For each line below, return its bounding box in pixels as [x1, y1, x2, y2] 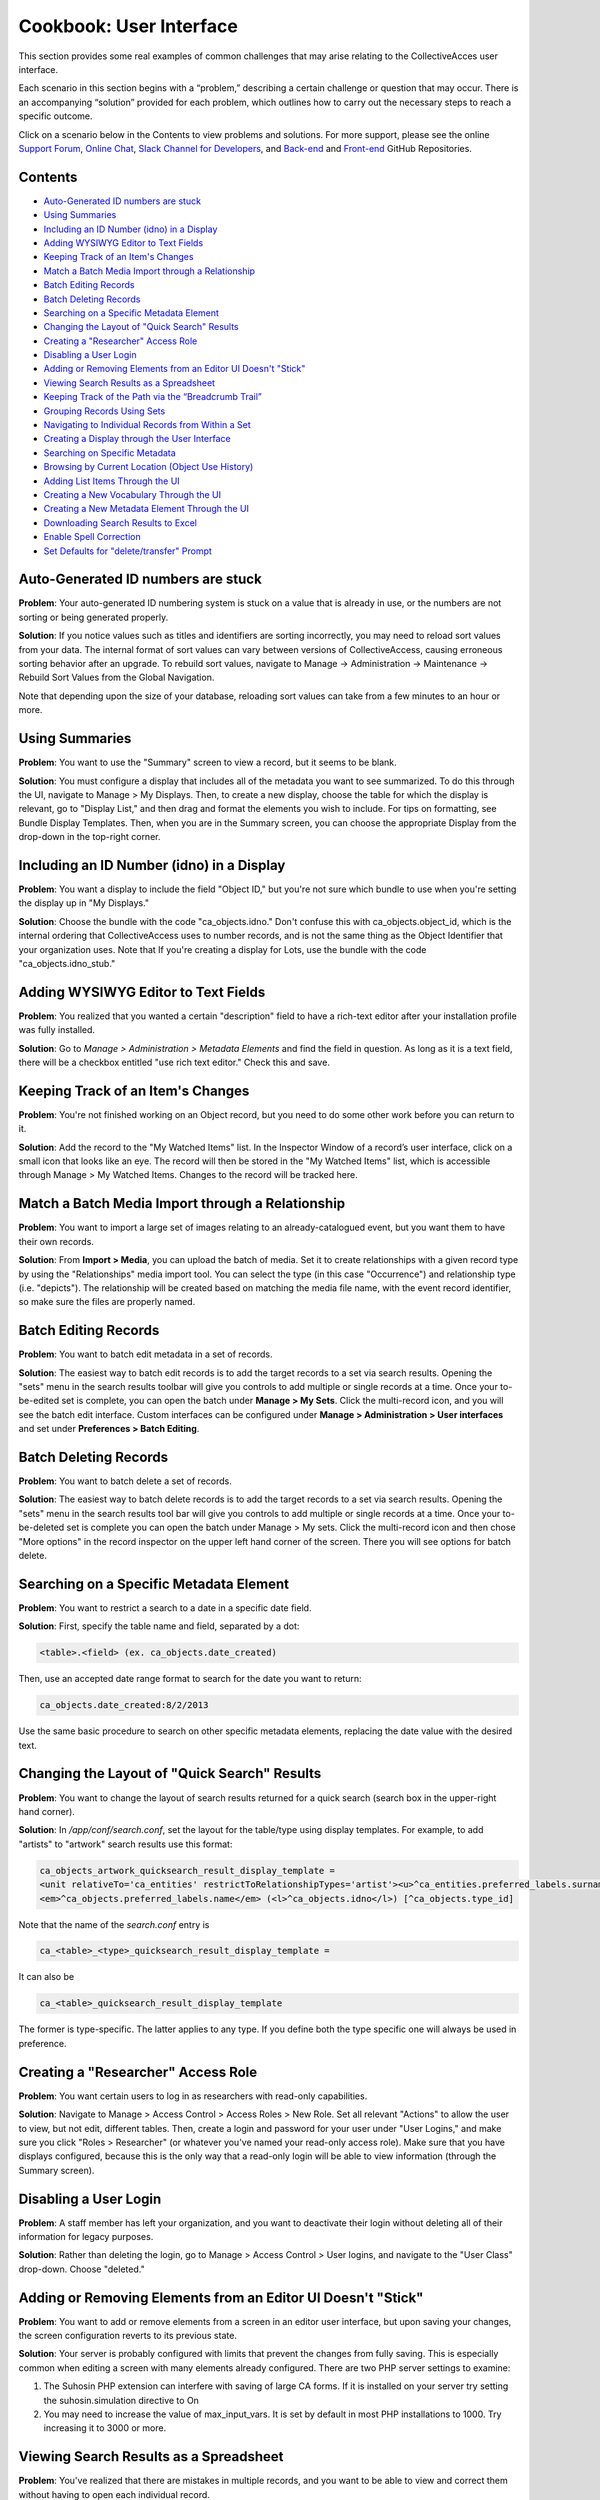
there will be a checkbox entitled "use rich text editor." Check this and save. [18, 1056, 330, 1068]
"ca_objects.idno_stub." [18, 957, 116, 969]
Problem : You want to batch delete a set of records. [18, 1475, 232, 1487]
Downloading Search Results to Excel [43, 516, 197, 529]
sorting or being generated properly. [18, 611, 169, 623]
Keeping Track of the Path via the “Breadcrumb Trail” [43, 391, 262, 403]
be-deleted [18, 1521, 65, 1534]
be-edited [18, 1395, 60, 1407]
